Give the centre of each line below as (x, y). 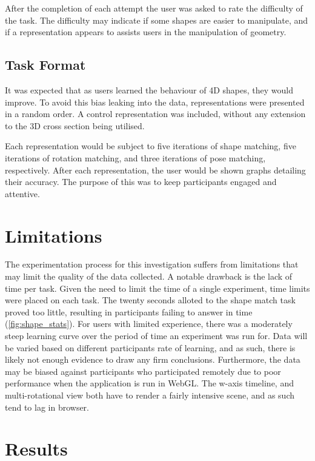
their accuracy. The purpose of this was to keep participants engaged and (141, 182)
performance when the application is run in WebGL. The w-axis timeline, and (149, 383)
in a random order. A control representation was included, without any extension (155, 114)
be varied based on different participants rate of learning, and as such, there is (150, 347)
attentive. (22, 193)
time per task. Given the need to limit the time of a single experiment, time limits (157, 288)
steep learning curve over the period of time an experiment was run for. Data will (156, 336)
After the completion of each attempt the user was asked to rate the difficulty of (154, 8)
